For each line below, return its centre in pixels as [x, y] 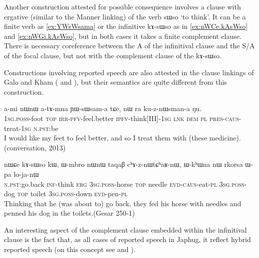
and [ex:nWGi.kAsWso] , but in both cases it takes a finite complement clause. [123, 36]
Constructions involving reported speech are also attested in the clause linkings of [129, 72]
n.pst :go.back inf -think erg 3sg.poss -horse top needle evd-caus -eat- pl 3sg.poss [124, 184]
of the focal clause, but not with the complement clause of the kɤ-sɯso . [113, 55]
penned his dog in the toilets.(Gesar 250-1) [70, 213]
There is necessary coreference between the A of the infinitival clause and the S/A [129, 46]
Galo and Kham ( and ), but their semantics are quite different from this [116, 82]
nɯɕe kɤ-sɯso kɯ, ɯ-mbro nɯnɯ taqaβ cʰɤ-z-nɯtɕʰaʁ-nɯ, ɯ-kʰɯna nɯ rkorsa [124, 164]
